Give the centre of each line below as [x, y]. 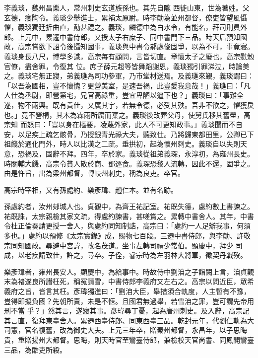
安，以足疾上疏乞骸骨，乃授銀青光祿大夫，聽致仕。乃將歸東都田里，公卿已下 [129, 134]
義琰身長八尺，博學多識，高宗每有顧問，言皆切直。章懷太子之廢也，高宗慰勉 [129, 56]
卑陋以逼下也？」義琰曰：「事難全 [190, 95]
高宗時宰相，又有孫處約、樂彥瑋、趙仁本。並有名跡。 [91, 189]
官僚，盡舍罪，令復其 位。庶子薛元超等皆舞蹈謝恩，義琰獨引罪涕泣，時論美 [127, 66]
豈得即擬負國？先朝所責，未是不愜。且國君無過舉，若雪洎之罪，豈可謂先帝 [126, 301]
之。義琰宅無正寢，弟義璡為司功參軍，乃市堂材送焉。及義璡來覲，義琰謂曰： [129, 76]
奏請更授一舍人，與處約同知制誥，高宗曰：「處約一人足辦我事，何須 [141, 226]
